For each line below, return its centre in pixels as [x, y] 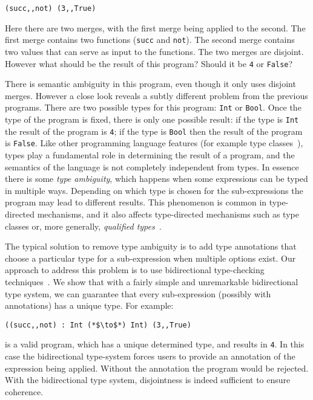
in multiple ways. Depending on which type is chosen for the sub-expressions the [154, 190]
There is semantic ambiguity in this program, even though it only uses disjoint [150, 84]
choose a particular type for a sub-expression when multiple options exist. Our [150, 258]
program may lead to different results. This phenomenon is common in [136, 202]
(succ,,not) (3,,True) [51, 8]
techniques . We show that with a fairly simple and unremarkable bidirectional [152, 281]
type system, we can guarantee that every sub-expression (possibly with [138, 293]
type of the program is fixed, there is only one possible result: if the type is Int [152, 119]
